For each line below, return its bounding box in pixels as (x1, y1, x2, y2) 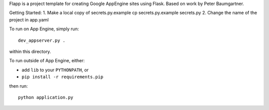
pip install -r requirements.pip (21, 74, 104, 80)
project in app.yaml (9, 16, 49, 22)
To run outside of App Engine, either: (9, 58, 85, 64)
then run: (9, 83, 28, 89)
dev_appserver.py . (18, 37, 66, 43)
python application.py (18, 95, 74, 100)
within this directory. (9, 48, 51, 54)
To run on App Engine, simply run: (9, 26, 79, 32)
